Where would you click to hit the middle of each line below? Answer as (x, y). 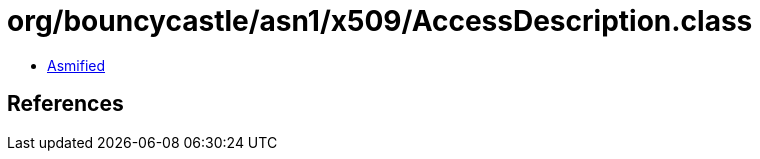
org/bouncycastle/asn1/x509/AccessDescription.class (380, 21)
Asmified (76, 65)
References (65, 104)
